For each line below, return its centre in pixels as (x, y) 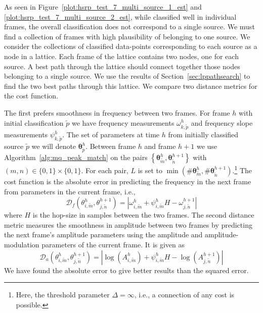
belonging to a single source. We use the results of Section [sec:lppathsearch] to (127, 76)
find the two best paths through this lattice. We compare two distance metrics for (131, 86)
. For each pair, (105, 170)
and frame (160, 146)
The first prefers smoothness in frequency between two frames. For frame (117, 112)
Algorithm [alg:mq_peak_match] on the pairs (76, 157)
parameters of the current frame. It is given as (113, 244)
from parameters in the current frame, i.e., (70, 191)
